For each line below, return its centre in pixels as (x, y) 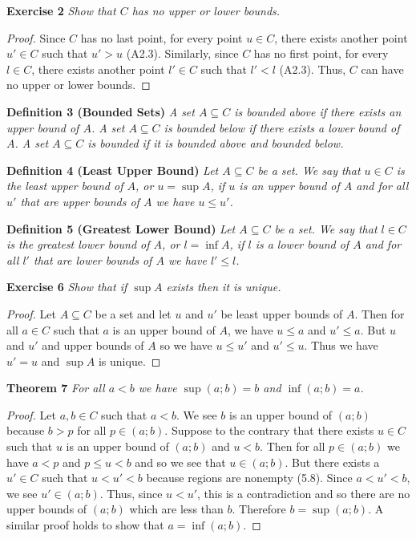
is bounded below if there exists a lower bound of (282, 127)
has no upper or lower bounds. (206, 10)
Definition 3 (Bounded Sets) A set (101, 111)
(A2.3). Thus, (313, 69)
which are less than (176, 509)
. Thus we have (341, 345)
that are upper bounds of (80, 201)
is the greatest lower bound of (78, 244)
